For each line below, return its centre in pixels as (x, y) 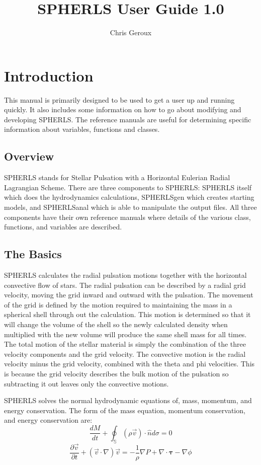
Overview (29, 156)
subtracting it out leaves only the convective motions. (86, 383)
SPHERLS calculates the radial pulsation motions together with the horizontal (125, 275)
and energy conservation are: (48, 420)
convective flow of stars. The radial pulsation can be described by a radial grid (125, 285)
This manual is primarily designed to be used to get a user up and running (119, 99)
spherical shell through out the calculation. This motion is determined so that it (127, 314)
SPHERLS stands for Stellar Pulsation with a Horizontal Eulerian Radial (117, 177)
